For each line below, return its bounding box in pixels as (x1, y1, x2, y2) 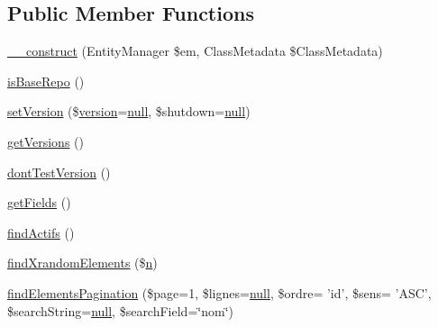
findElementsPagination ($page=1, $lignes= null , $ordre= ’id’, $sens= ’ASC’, (7, 283, 432, 302)
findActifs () (7, 223, 75, 241)
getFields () (7, 193, 71, 212)
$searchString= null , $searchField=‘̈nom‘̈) (7, 301, 233, 320)
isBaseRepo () (7, 71, 85, 90)
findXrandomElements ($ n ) (7, 253, 158, 272)
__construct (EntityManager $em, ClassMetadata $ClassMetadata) (7, 41, 383, 60)
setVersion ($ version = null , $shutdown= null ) (7, 102, 251, 121)
